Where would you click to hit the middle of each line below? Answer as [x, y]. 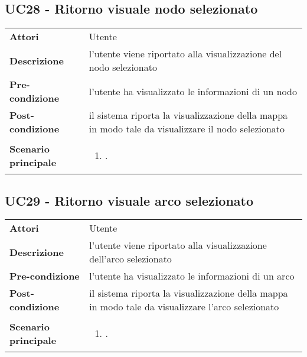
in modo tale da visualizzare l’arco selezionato [184, 307]
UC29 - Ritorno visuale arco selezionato [129, 200]
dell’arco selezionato [130, 259]
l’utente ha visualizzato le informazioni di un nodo [193, 91]
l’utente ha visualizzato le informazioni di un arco [192, 276]
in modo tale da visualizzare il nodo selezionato [187, 129]
